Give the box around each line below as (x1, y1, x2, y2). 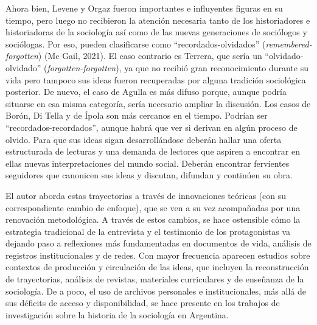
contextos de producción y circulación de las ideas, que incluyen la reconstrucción (5, 260, 309, 273)
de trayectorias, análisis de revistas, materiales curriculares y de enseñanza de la (5, 273, 304, 285)
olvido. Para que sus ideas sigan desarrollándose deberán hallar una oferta (5, 133, 282, 145)
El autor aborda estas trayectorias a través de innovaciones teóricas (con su (5, 189, 286, 201)
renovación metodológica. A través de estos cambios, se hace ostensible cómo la (5, 213, 301, 226)
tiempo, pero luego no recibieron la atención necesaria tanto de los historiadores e (5, 13, 310, 26)
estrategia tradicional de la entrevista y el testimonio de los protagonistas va (5, 225, 291, 237)
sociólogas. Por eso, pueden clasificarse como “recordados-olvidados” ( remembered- (5, 37, 312, 50)
